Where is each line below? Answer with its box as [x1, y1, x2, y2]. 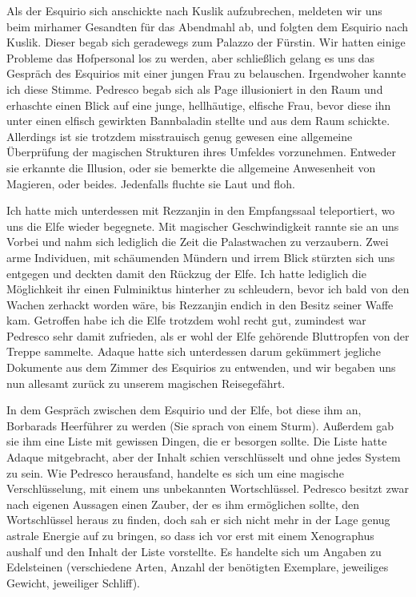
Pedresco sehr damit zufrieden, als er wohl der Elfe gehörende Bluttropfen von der [6, 327, 410, 344]
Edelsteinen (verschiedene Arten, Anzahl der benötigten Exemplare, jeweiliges [6, 559, 389, 575]
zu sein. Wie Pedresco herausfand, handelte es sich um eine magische [6, 464, 344, 481]
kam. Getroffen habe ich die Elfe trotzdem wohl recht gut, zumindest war [6, 312, 366, 329]
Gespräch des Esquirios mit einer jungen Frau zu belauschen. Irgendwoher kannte [6, 65, 406, 82]
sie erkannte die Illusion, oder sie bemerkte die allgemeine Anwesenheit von [6, 159, 376, 175]
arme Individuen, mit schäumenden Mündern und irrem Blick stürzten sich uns [6, 248, 395, 265]
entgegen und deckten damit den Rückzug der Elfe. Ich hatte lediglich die [6, 264, 366, 281]
